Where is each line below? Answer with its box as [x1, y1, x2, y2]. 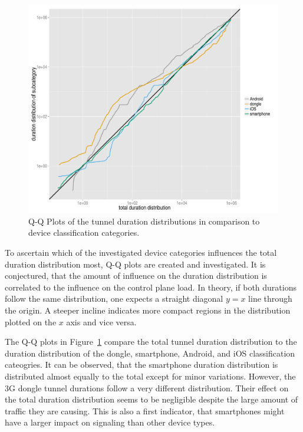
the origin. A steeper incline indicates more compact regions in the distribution [5, 304, 291, 316]
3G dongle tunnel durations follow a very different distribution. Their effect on [5, 381, 289, 394]
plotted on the [5, 315, 57, 328]
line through [248, 292, 292, 305]
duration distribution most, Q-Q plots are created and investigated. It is [5, 258, 266, 270]
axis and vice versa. [66, 315, 137, 328]
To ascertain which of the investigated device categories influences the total [5, 246, 277, 258]
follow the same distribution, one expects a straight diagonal [5, 292, 223, 305]
